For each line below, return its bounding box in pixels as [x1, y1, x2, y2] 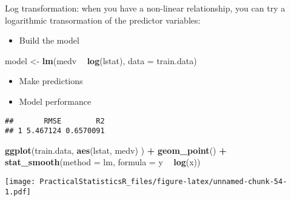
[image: [5, 177, 36, 186]
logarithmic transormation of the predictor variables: [5, 13, 201, 26]
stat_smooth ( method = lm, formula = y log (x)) [5, 156, 201, 168]
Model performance [19, 94, 92, 107]
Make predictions [19, 74, 83, 87]
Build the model [19, 34, 79, 47]
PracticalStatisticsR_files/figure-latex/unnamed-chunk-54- [39, 177, 287, 186]
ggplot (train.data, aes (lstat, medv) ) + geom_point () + [5, 143, 227, 156]
